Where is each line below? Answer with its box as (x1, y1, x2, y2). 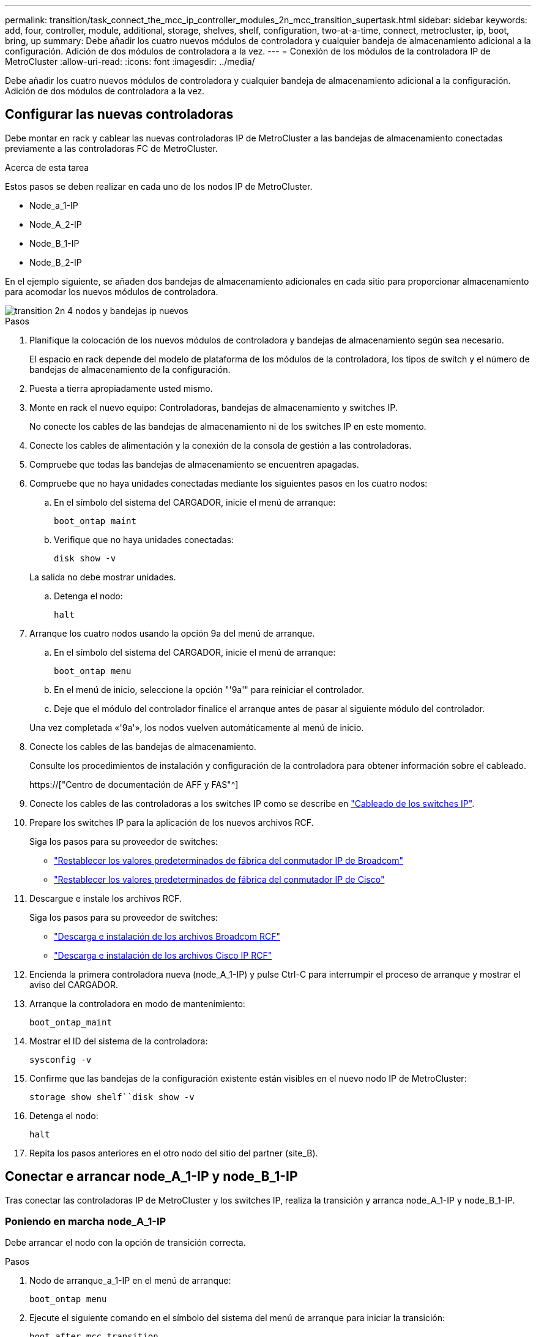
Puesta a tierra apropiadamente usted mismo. (29, 383, 213, 394)
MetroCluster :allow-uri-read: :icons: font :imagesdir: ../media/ (5, 56, 255, 67)
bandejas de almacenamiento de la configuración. (29, 364, 231, 375)
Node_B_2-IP (29, 257, 82, 268)
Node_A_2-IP (29, 219, 82, 230)
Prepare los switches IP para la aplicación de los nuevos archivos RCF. (29, 817, 314, 828)
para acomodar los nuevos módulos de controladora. (5, 286, 218, 297)
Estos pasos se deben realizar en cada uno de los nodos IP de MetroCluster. (5, 181, 313, 192)
